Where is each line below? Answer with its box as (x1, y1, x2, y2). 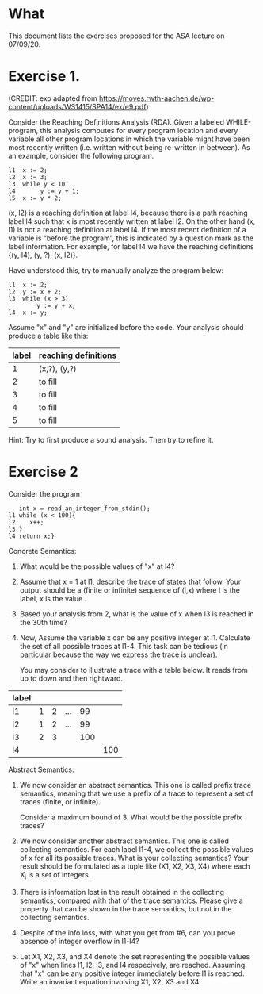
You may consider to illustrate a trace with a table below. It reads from (19, 665, 248, 674)
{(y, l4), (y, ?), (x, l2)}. (8, 250, 78, 259)
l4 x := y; (8, 309, 48, 317)
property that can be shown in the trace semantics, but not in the (19, 904, 232, 913)
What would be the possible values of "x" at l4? (19, 561, 175, 571)
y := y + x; (36, 301, 77, 309)
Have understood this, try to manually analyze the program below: (8, 265, 224, 274)
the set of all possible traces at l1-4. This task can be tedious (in (19, 641, 228, 651)
